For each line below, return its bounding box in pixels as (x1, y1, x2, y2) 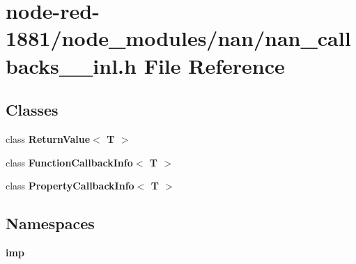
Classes (6, 99, 59, 121)
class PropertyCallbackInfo (6, 178, 134, 193)
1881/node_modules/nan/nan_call (6, 24, 351, 52)
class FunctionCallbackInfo (6, 155, 133, 169)
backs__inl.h (6, 51, 137, 79)
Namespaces (6, 212, 95, 234)
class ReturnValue (6, 131, 91, 146)
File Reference (144, 51, 285, 79)
